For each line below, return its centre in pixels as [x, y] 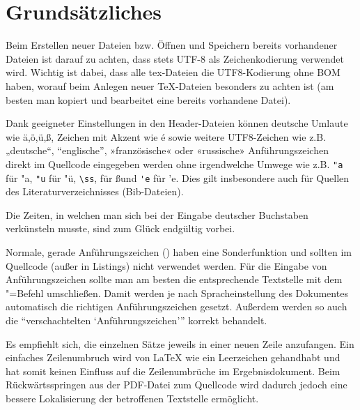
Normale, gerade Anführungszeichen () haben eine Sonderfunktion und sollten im [179, 251]
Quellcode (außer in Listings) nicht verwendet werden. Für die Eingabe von [166, 265]
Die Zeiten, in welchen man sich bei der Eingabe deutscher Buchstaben [157, 214]
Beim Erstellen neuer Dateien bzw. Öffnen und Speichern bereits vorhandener [172, 45]
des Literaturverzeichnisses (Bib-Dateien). [95, 191]
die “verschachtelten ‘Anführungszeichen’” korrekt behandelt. [136, 320]
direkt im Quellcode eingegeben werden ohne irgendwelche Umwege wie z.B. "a [174, 164]
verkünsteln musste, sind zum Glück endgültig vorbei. [120, 228]
